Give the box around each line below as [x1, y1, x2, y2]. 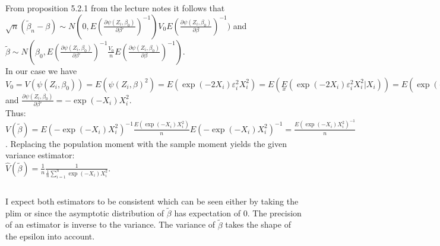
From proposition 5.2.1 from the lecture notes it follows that [5, 2, 225, 14]
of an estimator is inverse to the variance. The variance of [5, 218, 216, 231]
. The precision [247, 206, 302, 219]
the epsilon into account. [5, 230, 95, 242]
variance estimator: [5, 149, 75, 161]
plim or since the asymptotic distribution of [5, 206, 164, 219]
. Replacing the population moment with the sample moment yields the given [5, 137, 287, 149]
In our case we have [5, 64, 77, 76]
